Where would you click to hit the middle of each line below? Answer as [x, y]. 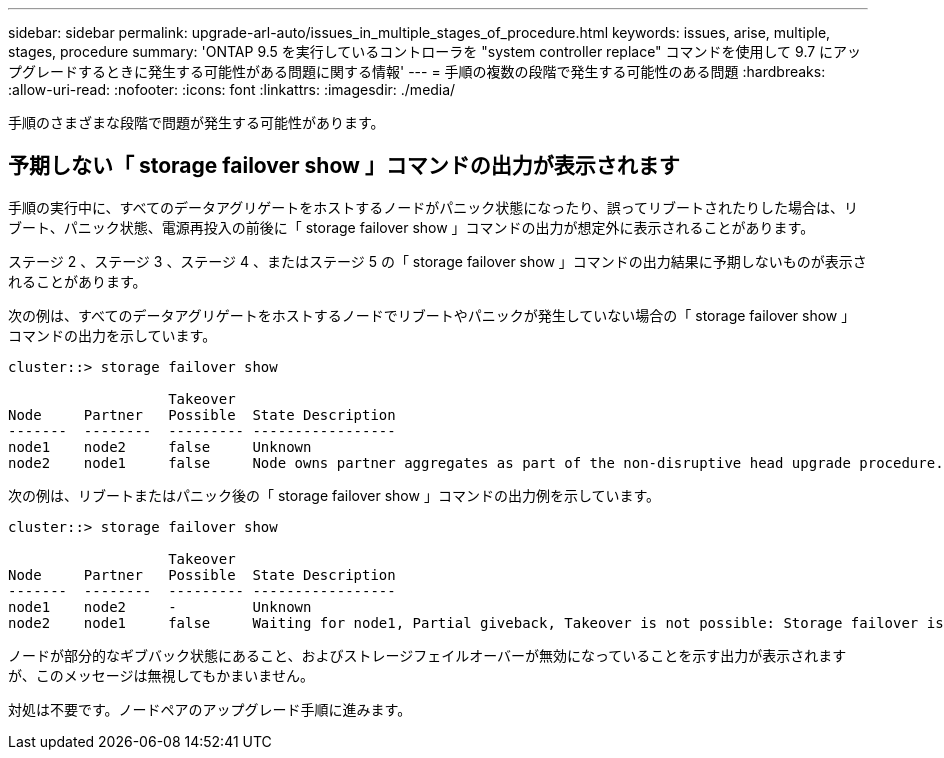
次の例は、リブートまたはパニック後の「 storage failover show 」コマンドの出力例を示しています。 [334, 495]
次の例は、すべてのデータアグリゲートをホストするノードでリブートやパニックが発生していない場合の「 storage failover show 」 [432, 315]
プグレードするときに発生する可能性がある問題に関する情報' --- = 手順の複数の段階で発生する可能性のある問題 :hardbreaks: [417, 71]
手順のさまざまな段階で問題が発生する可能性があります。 [196, 122]
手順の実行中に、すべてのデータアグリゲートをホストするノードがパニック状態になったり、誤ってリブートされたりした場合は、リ [433, 207]
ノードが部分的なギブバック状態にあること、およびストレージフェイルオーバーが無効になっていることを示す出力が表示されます [427, 655]
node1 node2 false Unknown [160, 446]
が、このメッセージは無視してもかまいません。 [161, 675]
